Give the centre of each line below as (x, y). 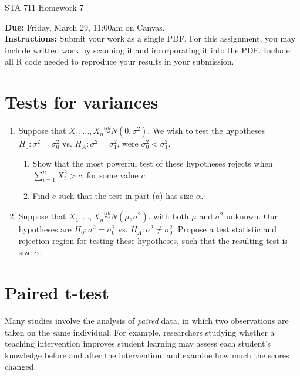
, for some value (110, 175)
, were (128, 143)
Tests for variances (82, 102)
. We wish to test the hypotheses (206, 131)
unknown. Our (252, 216)
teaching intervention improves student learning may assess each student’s (138, 343)
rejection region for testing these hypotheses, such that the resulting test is (153, 240)
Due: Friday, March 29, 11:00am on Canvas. (85, 27)
